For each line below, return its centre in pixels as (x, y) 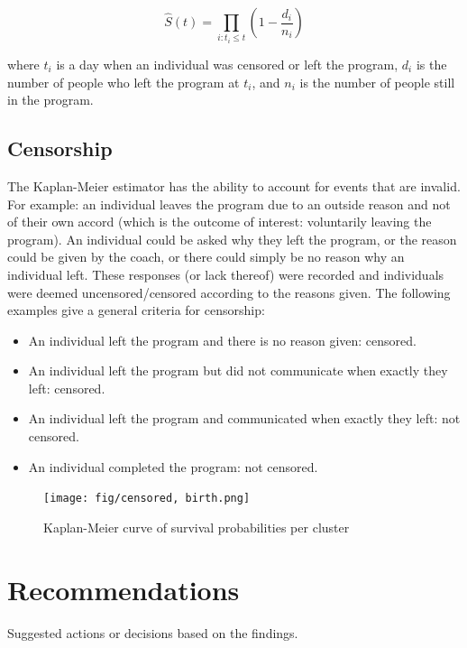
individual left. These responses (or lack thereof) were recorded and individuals (226, 274)
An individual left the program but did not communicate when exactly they (238, 370)
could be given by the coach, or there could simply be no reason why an (206, 257)
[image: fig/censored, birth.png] (147, 499)
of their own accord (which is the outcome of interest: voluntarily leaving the (220, 222)
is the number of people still (377, 82)
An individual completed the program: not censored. (173, 466)
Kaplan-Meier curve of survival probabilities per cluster (197, 527)
